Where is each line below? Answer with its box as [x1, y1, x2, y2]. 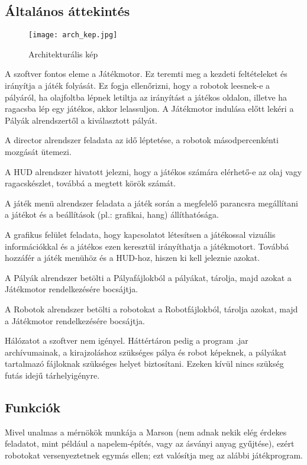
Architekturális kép [28, 47, 98, 60]
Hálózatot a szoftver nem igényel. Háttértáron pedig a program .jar [5, 334, 248, 347]
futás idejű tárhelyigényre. [5, 369, 100, 381]
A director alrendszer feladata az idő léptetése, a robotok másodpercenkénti [5, 134, 279, 146]
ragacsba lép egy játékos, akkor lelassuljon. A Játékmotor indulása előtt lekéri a [5, 102, 294, 115]
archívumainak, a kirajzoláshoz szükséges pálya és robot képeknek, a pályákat [5, 345, 287, 358]
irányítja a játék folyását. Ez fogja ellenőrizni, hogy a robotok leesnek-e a [5, 79, 270, 92]
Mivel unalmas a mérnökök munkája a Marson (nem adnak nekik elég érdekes [5, 425, 287, 438]
